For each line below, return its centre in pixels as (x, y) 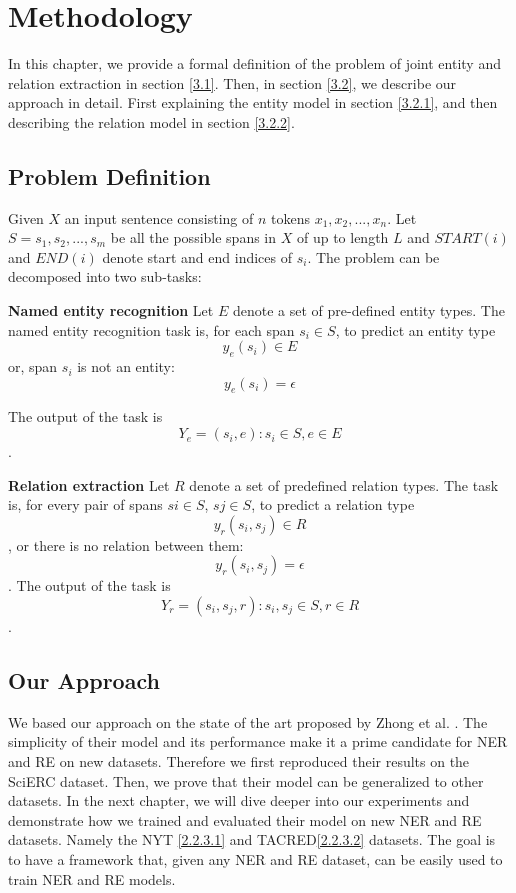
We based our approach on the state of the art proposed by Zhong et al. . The (248, 721)
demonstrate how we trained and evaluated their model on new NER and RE (245, 819)
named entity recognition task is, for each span (151, 329)
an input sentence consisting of (159, 217)
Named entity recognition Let (111, 310)
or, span (33, 366)
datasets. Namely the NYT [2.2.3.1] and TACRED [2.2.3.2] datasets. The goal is (252, 839)
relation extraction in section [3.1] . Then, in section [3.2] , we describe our (232, 82)
